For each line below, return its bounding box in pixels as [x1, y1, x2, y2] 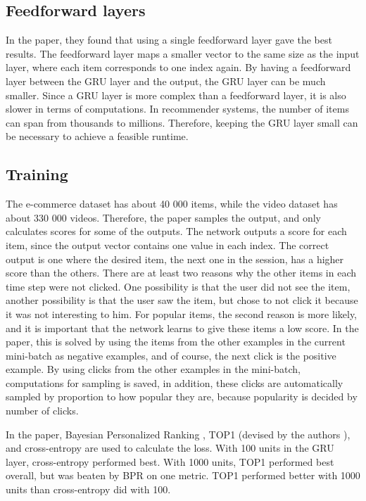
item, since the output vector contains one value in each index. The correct [6, 237, 329, 252]
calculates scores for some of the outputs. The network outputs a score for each [6, 224, 347, 239]
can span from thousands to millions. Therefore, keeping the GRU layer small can [6, 115, 358, 129]
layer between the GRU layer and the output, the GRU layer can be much [6, 73, 326, 88]
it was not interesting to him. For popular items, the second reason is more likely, [6, 306, 357, 321]
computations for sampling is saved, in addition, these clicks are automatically [6, 375, 343, 390]
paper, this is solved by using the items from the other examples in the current [6, 334, 346, 349]
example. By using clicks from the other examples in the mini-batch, [6, 362, 301, 376]
